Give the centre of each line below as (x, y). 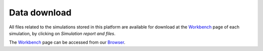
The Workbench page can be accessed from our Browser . (67, 42)
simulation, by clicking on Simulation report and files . (62, 33)
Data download (40, 13)
